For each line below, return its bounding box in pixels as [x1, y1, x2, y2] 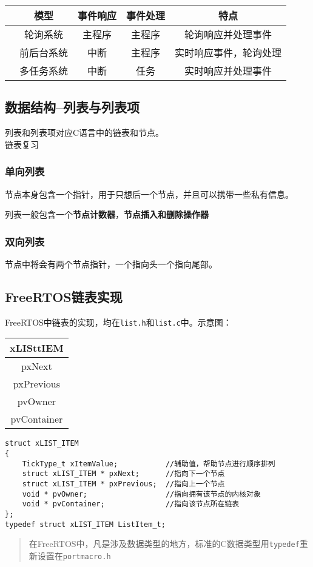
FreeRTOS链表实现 [5, 287, 123, 306]
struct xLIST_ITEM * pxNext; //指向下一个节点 [22, 469, 225, 478]
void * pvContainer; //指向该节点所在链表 [22, 500, 240, 509]
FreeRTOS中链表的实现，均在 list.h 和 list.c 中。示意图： [5, 315, 232, 328]
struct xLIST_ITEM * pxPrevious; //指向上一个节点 [22, 480, 225, 489]
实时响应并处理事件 [184, 64, 272, 78]
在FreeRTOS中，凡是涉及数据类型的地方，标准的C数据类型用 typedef [29, 537, 300, 550]
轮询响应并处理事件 [184, 27, 272, 41]
